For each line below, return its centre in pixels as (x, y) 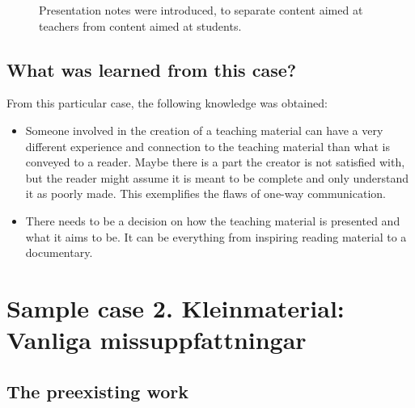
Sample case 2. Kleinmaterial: (176, 307)
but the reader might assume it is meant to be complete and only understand (217, 177)
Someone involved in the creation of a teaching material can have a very (204, 130)
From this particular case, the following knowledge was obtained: (167, 103)
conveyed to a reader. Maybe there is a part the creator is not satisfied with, (215, 162)
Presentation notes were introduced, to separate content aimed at (201, 10)
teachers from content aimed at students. (140, 25)
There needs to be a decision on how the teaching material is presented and (213, 220)
